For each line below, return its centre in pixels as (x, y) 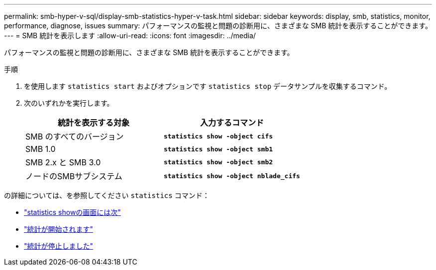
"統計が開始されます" (59, 229)
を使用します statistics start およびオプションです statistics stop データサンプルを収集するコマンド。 (208, 86)
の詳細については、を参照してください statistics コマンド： (107, 195)
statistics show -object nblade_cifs (232, 176)
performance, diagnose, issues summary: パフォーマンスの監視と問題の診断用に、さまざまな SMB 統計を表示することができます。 (218, 26)
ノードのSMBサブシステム (74, 176)
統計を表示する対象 (93, 123)
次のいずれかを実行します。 (69, 103)
